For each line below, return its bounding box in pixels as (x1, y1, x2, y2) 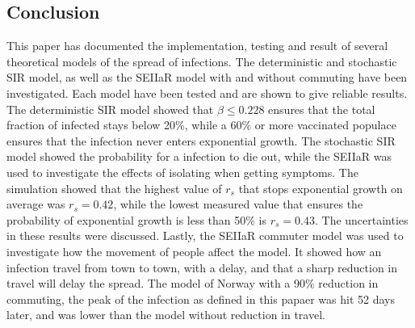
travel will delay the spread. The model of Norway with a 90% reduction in (6, 275, 379, 292)
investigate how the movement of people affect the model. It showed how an (6, 242, 382, 259)
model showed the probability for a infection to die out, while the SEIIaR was (6, 148, 392, 165)
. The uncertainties (314, 211, 409, 228)
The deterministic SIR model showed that (6, 100, 214, 117)
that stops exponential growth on (238, 179, 403, 196)
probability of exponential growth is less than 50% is (6, 211, 267, 228)
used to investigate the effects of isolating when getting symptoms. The (6, 163, 358, 180)
